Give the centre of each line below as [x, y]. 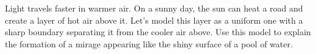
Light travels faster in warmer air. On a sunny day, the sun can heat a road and [154, 8]
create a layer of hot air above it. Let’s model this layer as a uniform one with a [154, 20]
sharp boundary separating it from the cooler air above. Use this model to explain [158, 32]
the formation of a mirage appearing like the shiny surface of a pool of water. [149, 43]
